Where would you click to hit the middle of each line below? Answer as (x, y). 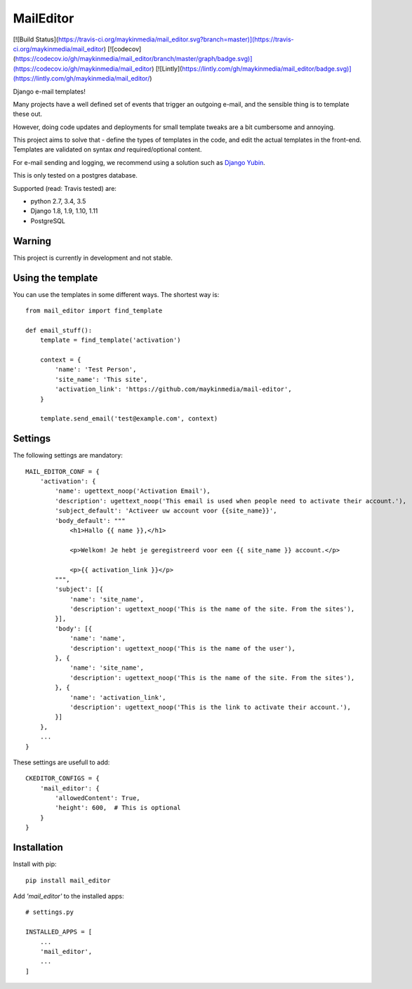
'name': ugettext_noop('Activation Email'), (133, 491)
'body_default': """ (90, 520)
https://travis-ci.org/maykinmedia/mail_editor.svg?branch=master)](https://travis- (176, 39)
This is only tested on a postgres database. (75, 175)
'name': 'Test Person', (96, 370)
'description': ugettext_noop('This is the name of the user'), (183, 648)
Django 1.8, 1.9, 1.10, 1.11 (64, 211)
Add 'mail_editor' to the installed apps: (68, 896)
